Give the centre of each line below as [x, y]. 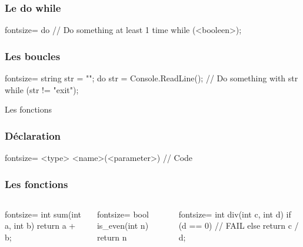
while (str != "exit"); [42, 89]
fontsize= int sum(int [43, 214]
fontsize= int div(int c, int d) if [235, 214]
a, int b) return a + [40, 225]
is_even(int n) [123, 225]
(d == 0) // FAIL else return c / [239, 225]
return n [112, 237]
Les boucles [33, 56]
